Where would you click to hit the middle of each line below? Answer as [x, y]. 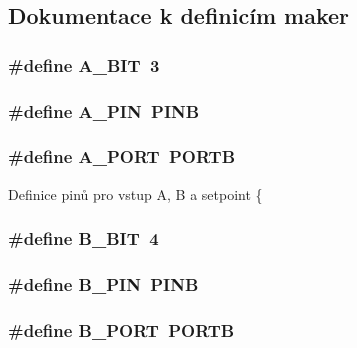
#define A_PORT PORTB [122, 156]
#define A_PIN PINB [104, 110]
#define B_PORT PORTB [121, 329]
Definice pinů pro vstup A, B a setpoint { [135, 193]
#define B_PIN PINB [103, 284]
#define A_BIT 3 [84, 64]
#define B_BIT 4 [83, 238]
